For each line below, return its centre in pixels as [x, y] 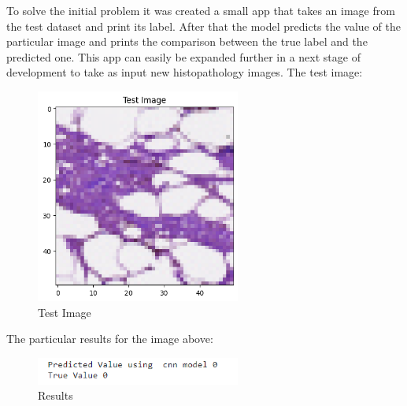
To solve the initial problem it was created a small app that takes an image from [201, 10]
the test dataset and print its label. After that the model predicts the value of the [203, 26]
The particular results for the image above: [110, 339]
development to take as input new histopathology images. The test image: [185, 72]
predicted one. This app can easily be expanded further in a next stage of [183, 56]
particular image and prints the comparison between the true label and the [187, 41]
